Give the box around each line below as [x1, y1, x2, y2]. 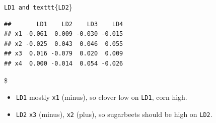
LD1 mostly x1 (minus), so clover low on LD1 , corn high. [16, 92, 187, 102]
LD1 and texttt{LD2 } [4, 2, 73, 12]
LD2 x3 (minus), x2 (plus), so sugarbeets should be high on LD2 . [16, 108, 212, 119]
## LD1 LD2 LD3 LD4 [4, 20, 123, 28]
